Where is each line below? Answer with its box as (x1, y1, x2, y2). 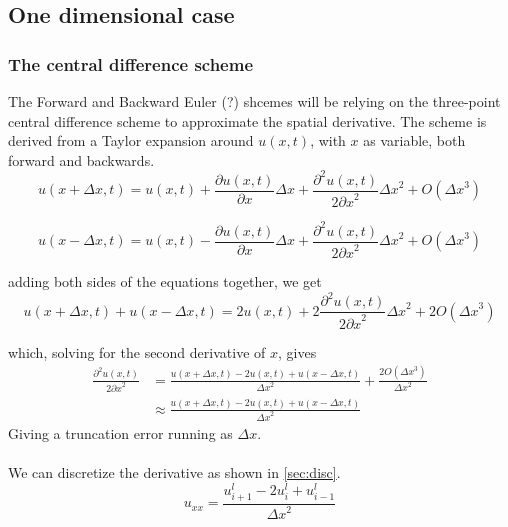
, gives (277, 341, 317, 362)
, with (310, 130, 346, 151)
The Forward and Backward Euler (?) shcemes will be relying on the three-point (8, 91, 501, 111)
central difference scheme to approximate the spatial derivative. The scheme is (8, 110, 487, 131)
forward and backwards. (8, 149, 155, 170)
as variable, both (363, 130, 466, 151)
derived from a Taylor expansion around (8, 130, 254, 151)
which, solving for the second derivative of (8, 341, 266, 362)
